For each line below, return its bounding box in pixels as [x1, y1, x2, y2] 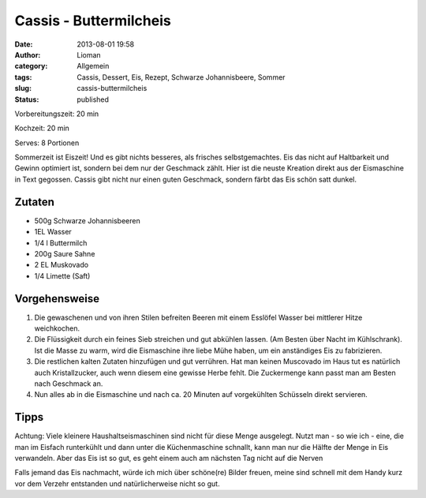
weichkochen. [34, 324, 80, 333]
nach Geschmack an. [34, 379, 103, 388]
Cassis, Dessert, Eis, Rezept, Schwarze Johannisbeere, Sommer [77, 72, 286, 82]
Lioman [77, 50, 102, 59]
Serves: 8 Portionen [14, 138, 80, 148]
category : [14, 62, 48, 71]
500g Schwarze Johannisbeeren [34, 215, 141, 225]
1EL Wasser [34, 227, 73, 237]
